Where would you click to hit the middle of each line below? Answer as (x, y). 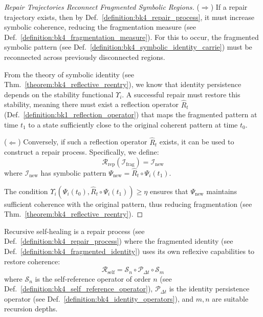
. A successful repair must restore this (181, 94)
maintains (222, 191)
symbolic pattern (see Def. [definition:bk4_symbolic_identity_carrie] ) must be (128, 47)
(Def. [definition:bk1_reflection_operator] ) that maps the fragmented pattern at (131, 114)
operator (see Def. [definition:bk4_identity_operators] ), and (99, 298)
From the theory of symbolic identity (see (69, 74)
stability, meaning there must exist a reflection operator (92, 104)
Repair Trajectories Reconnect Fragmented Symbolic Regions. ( (102, 7)
